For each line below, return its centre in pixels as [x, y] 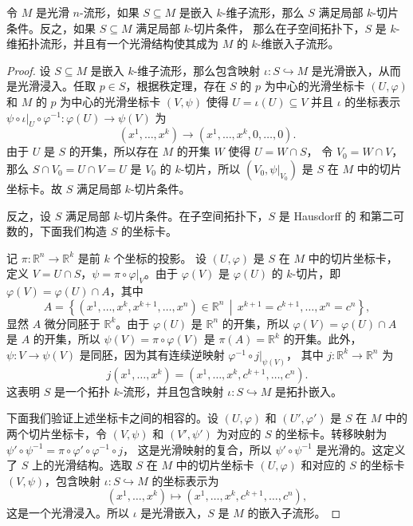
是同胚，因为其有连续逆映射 [152, 354]
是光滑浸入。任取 [51, 86]
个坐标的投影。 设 [160, 257]
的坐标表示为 [185, 480]
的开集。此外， [323, 339]
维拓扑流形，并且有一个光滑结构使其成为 [112, 44]
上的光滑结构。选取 [82, 465]
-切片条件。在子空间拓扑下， [194, 215]
